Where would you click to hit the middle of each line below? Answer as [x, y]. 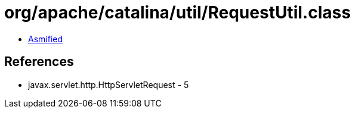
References [39, 62]
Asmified [46, 39]
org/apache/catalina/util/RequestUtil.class [177, 12]
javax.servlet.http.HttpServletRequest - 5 [109, 84]
